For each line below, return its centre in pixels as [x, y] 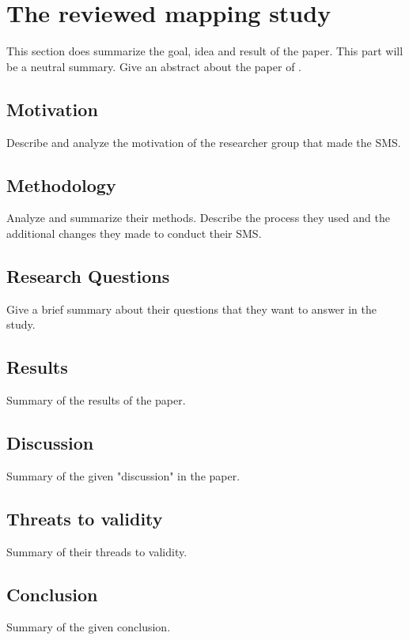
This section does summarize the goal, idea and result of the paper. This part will [205, 51]
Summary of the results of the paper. [96, 400]
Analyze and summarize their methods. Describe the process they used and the [198, 218]
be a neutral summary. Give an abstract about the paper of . [154, 66]
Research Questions [88, 275]
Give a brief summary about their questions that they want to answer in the [192, 309]
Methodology [61, 184]
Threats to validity [85, 518]
